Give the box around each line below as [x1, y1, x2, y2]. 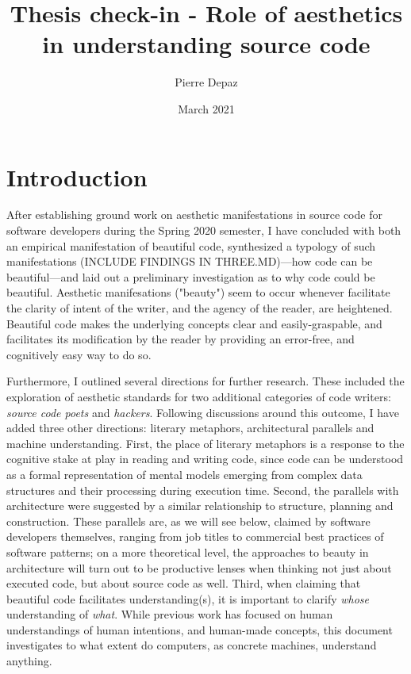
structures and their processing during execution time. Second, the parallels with [6, 481, 399, 498]
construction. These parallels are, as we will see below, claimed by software [6, 512, 371, 529]
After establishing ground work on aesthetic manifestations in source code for [6, 206, 382, 223]
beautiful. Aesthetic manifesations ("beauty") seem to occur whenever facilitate [6, 284, 390, 301]
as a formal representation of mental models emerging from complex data [6, 465, 363, 482]
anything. [6, 653, 52, 669]
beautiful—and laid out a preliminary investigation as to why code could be [6, 268, 375, 285]
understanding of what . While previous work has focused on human [6, 606, 333, 622]
